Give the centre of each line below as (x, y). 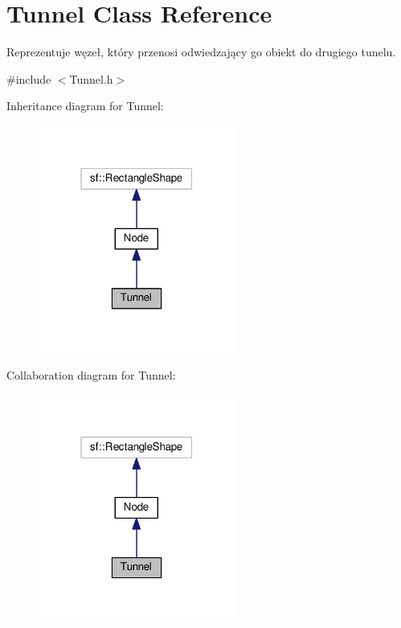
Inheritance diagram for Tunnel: (85, 106)
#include (29, 78)
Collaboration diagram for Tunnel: (91, 374)
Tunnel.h (91, 78)
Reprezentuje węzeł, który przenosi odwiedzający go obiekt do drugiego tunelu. (201, 52)
